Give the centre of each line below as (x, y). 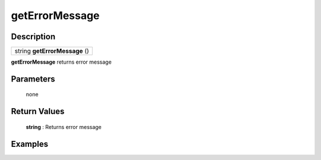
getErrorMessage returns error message (62, 62)
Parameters (33, 79)
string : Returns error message (64, 127)
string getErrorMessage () (52, 51)
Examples (30, 144)
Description (33, 37)
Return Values (38, 112)
